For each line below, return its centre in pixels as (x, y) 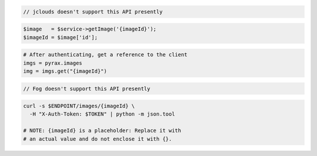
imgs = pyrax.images (53, 63)
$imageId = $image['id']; (60, 37)
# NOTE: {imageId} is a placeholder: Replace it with (102, 131)
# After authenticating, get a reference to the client (105, 55)
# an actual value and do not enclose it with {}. (98, 139)
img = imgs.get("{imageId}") (65, 71)
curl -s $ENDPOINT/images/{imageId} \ (79, 106)
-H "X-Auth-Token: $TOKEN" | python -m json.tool (102, 114)
